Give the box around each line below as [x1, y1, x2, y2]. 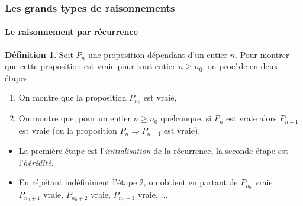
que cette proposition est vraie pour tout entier [5, 60, 176, 72]
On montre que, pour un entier [18, 112, 131, 124]
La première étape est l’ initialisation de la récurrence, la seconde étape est [18, 144, 288, 157]
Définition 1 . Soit [5, 48, 73, 60]
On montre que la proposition [18, 91, 127, 104]
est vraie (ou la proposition [18, 124, 117, 136]
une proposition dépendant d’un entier [88, 48, 227, 60]
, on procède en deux [202, 60, 278, 72]
